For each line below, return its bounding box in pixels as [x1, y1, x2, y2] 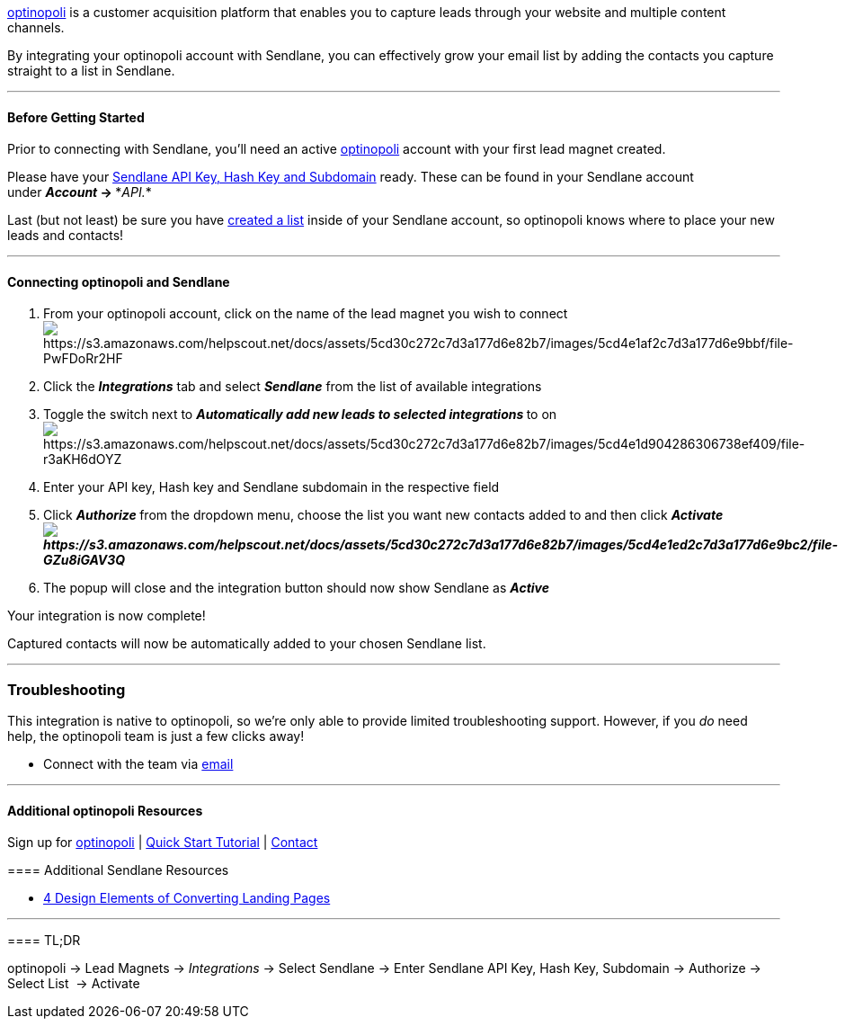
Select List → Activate [7, 976, 140, 992]
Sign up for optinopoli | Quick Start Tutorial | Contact [7, 834, 318, 851]
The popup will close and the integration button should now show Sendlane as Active [43, 580, 549, 596]
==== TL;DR [7, 932, 81, 949]
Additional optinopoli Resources [7, 802, 203, 818]
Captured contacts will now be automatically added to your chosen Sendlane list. [7, 636, 486, 652]
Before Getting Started [7, 109, 145, 125]
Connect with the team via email [43, 756, 234, 772]
